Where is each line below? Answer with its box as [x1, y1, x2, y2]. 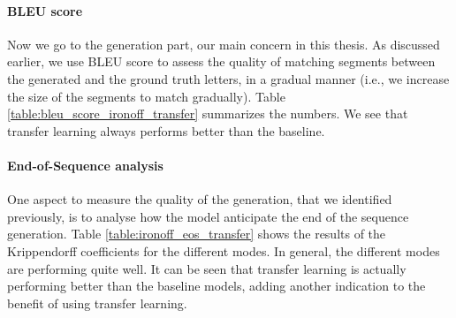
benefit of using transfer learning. [7, 293, 187, 312]
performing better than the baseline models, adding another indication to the [7, 276, 426, 295]
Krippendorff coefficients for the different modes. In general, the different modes [7, 241, 440, 260]
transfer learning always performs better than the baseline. [7, 121, 325, 140]
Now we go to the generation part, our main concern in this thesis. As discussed [7, 34, 440, 53]
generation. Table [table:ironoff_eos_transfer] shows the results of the [7, 224, 386, 243]
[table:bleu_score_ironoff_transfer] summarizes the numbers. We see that [7, 104, 408, 123]
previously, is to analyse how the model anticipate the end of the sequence [7, 207, 409, 225]
